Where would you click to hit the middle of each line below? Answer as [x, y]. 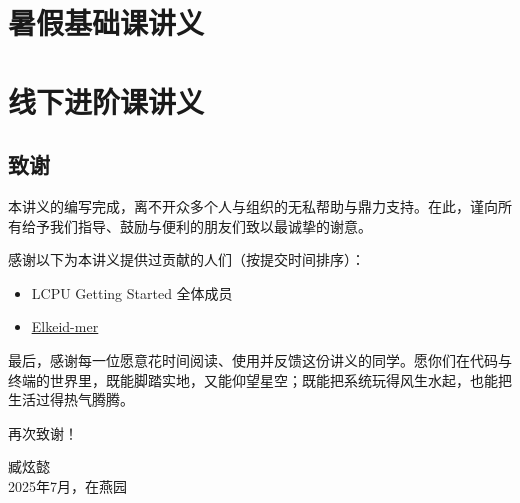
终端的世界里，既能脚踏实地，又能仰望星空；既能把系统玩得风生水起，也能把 [260, 379]
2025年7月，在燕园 [67, 485]
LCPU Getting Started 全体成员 [132, 292]
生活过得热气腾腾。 [71, 399]
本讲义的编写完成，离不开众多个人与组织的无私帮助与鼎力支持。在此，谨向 [253, 205]
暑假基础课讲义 [106, 22]
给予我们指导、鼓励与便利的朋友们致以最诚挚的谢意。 [196, 225]
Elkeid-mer [65, 326]
